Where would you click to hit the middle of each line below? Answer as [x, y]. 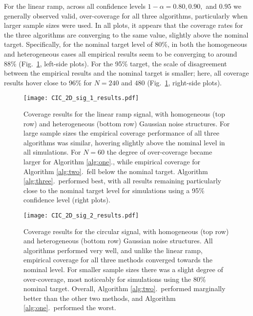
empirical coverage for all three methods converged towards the [118, 260]
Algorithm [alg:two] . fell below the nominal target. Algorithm [116, 171]
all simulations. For [52, 152]
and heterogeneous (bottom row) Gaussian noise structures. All [118, 241]
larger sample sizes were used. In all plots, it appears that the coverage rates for [124, 25]
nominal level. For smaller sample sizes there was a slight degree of [123, 269]
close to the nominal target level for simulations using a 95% [114, 190]
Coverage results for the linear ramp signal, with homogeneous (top [124, 114]
